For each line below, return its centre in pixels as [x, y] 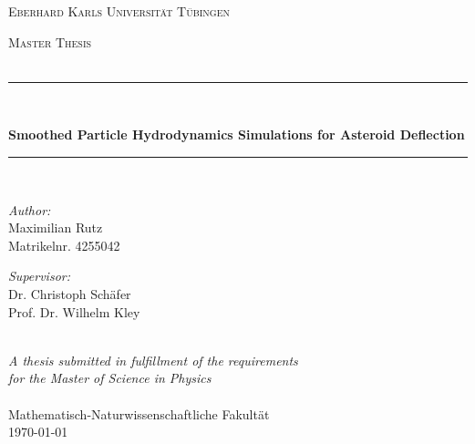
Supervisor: [39, 276]
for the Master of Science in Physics [110, 378]
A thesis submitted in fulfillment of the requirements [153, 360]
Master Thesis [50, 41]
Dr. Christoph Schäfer [70, 293]
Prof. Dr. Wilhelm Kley [74, 311]
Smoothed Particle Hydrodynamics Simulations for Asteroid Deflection [237, 134]
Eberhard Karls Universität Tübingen [119, 11]
